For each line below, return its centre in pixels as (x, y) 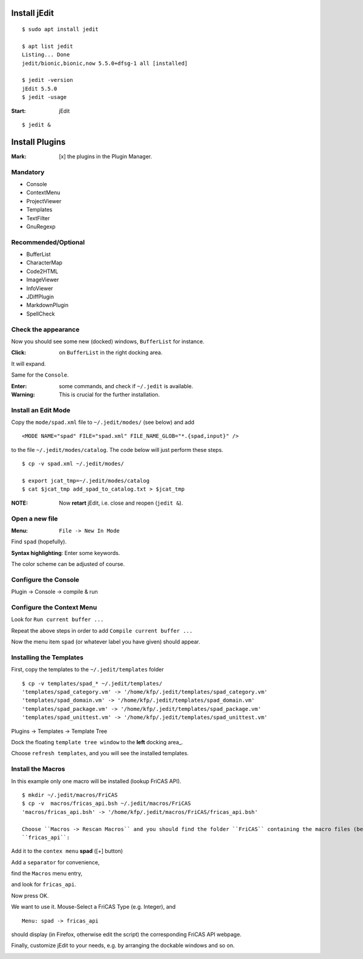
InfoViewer (40, 288)
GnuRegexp (41, 226)
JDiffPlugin (40, 297)
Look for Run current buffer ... (57, 619)
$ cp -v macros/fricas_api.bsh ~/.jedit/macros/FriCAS (106, 803)
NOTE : (20, 503)
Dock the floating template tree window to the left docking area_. (97, 742)
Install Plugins (38, 142)
